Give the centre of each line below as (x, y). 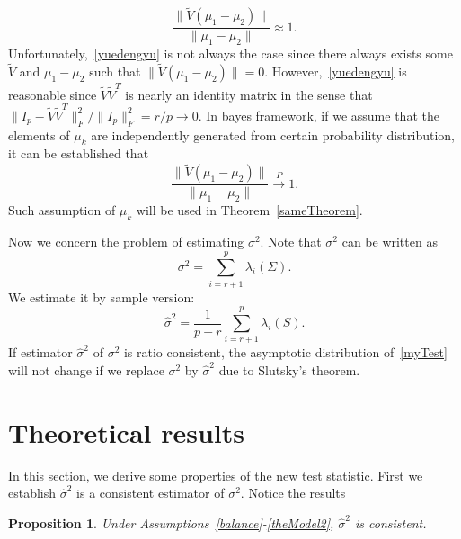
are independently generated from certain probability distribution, (273, 135)
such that (115, 71)
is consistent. (391, 522)
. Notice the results (293, 493)
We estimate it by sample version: (102, 296)
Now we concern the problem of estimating (126, 241)
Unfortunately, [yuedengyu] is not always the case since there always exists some (230, 54)
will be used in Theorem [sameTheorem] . (249, 210)
